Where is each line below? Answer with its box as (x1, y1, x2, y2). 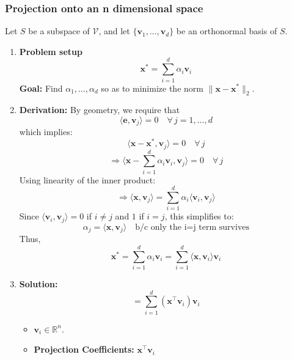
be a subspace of (28, 24, 90, 37)
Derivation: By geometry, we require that (19, 103, 180, 116)
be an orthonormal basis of (176, 24, 277, 37)
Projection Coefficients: (34, 343, 134, 356)
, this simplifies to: (164, 210, 234, 222)
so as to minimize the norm (101, 81, 203, 94)
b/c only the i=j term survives (135, 222, 250, 232)
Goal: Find (19, 81, 63, 94)
